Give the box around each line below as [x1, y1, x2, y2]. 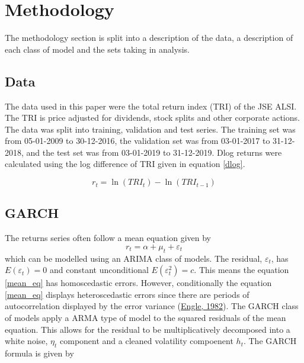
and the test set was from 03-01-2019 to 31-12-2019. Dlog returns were [26, 146, 282, 158]
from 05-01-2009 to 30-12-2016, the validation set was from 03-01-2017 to [5, 134, 270, 147]
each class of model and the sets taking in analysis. [5, 43, 190, 55]
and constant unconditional [49, 264, 149, 276]
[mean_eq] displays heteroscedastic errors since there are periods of [5, 288, 249, 300]
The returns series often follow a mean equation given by [5, 232, 211, 244]
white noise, [5, 335, 48, 347]
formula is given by [5, 347, 74, 359]
